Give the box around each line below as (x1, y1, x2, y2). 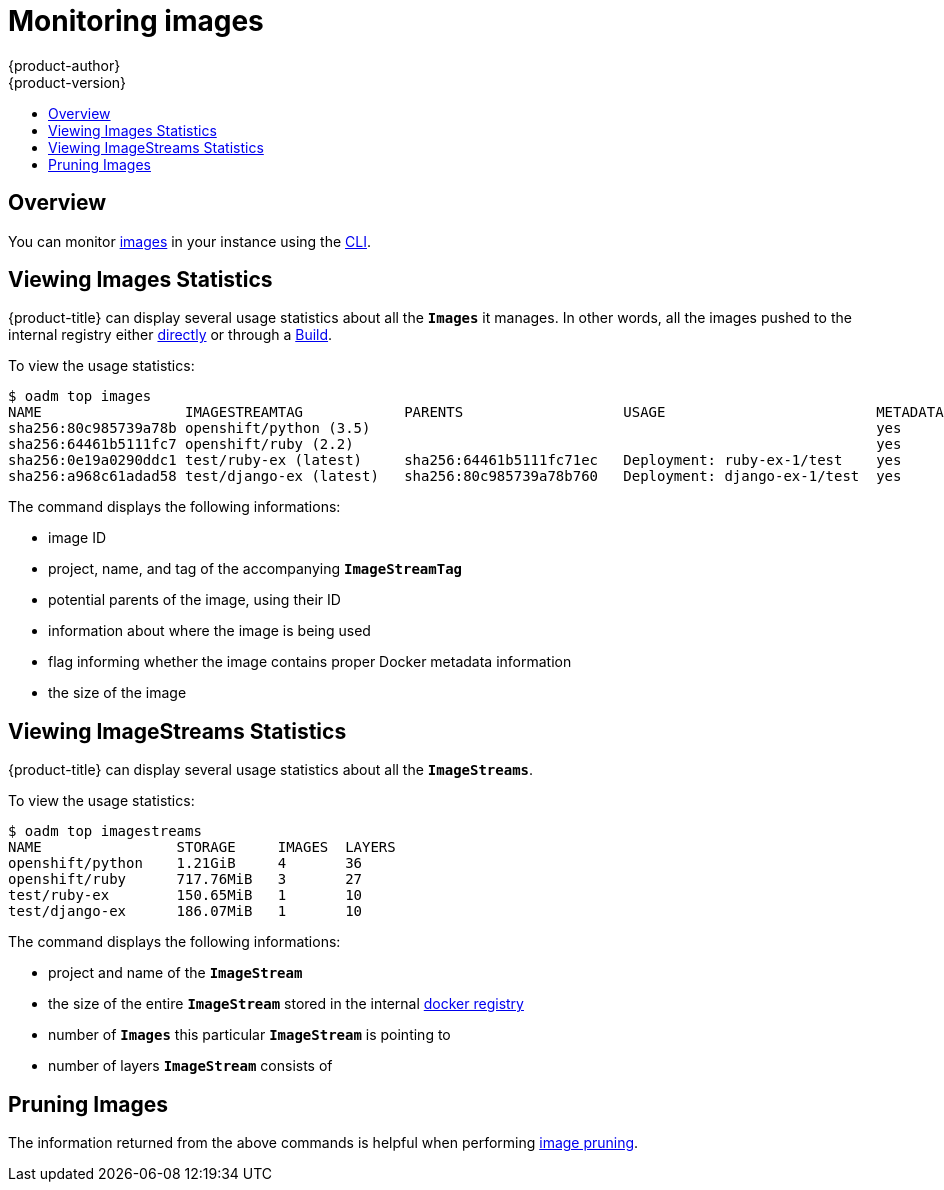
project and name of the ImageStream (48, 964, 303, 982)
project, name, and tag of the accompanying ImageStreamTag (48, 560, 463, 578)
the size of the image (48, 684, 187, 702)
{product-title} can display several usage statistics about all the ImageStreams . (8, 761, 534, 779)
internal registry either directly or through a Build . (8, 326, 333, 344)
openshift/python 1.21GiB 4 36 (8, 855, 363, 872)
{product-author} (8, 56, 121, 74)
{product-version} (8, 73, 127, 91)
